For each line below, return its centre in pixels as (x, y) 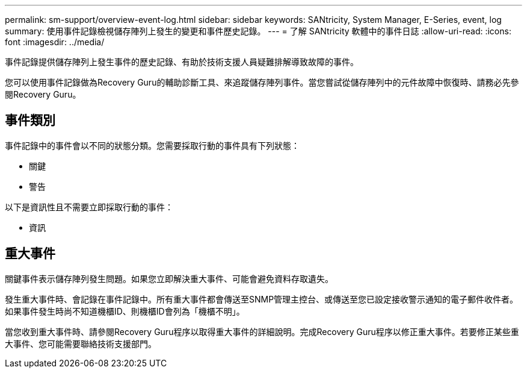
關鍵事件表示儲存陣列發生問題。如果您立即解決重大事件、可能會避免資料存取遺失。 (169, 278)
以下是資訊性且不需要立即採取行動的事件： (89, 207)
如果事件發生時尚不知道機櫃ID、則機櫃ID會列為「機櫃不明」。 (125, 311)
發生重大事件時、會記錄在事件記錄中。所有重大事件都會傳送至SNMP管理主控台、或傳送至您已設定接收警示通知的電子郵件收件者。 (262, 299)
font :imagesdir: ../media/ (55, 42)
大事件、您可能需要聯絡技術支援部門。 (81, 343)
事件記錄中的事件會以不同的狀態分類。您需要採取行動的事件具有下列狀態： (152, 145)
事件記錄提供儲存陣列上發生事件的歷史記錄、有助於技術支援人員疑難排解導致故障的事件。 (182, 62)
